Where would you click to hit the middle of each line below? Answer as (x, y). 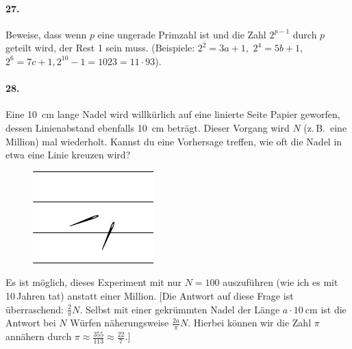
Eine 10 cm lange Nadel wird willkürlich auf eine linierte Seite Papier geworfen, (173, 114)
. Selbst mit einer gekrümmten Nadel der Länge (180, 309)
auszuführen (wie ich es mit (280, 282)
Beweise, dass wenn (46, 34)
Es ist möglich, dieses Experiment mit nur (94, 282)
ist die (334, 309)
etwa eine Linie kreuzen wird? (68, 155)
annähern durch (39, 336)
